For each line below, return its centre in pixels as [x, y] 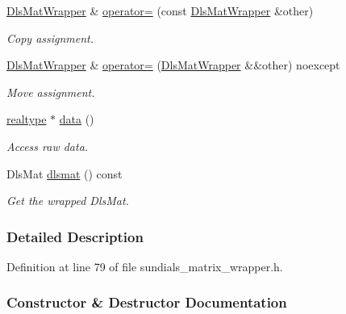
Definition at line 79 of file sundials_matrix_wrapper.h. [145, 266]
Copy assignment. [50, 38]
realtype [27, 119]
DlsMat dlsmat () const [65, 173]
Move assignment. [51, 92]
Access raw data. [48, 146]
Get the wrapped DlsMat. [68, 201]
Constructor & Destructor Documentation [147, 302]
